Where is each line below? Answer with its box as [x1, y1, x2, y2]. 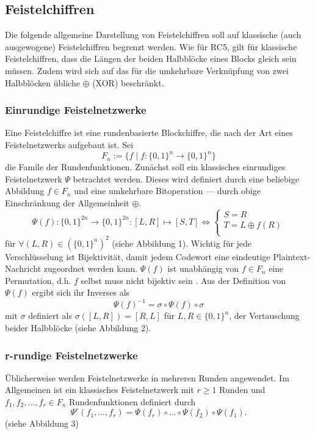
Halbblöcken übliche [5, 76, 80, 89]
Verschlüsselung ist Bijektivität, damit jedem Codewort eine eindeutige [5, 250, 270, 263]
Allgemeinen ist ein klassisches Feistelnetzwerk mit [5, 383, 194, 396]
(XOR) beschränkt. [92, 76, 164, 89]
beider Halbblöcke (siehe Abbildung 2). [5, 321, 151, 334]
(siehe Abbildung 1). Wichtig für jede [112, 236, 252, 249]
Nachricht [5, 262, 42, 275]
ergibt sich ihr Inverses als [32, 286, 130, 299]
